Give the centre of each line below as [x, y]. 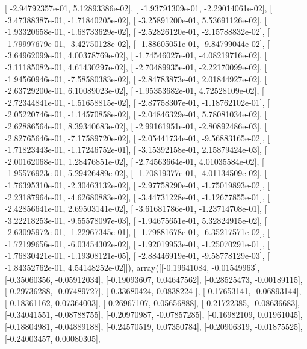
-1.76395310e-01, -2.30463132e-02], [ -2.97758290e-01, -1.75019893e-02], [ [138, 184]
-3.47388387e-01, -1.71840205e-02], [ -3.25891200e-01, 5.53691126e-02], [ [136, 20]
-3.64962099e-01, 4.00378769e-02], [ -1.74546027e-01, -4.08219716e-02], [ [136, 55]
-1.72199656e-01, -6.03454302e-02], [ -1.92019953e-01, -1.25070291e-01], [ [138, 243]
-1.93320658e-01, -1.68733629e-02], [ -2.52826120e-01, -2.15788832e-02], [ [138, 32]
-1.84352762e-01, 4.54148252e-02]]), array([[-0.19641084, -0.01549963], [132, 267]
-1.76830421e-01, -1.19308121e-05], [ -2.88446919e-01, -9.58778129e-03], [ [138, 255]
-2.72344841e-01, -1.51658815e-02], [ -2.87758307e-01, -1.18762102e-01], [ [138, 102]
